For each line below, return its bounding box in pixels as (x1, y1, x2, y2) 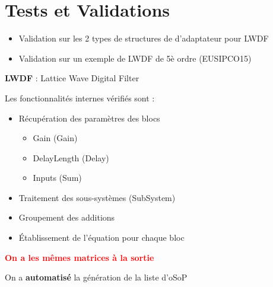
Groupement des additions (18, 211, 115, 224)
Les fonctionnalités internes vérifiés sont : (5, 91, 155, 104)
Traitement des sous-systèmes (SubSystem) (18, 191, 176, 203)
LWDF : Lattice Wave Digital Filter (5, 72, 139, 84)
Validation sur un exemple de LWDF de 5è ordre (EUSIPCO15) (18, 52, 252, 64)
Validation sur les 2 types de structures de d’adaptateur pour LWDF (18, 32, 269, 44)
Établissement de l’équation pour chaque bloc (18, 231, 185, 244)
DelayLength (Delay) (33, 151, 109, 164)
